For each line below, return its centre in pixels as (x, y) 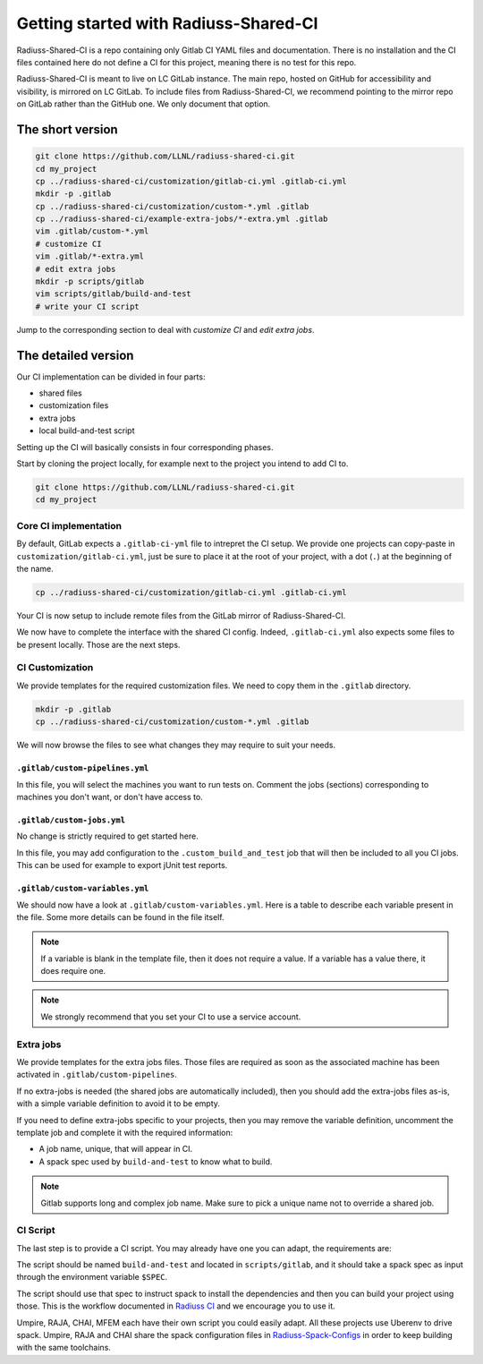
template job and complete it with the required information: (125, 1132)
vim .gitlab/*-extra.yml (90, 256)
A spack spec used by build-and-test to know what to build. (156, 1161)
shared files (60, 393)
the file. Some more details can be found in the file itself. (120, 916)
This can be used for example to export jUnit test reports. (122, 865)
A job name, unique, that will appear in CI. (116, 1149)
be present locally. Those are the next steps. (98, 644)
